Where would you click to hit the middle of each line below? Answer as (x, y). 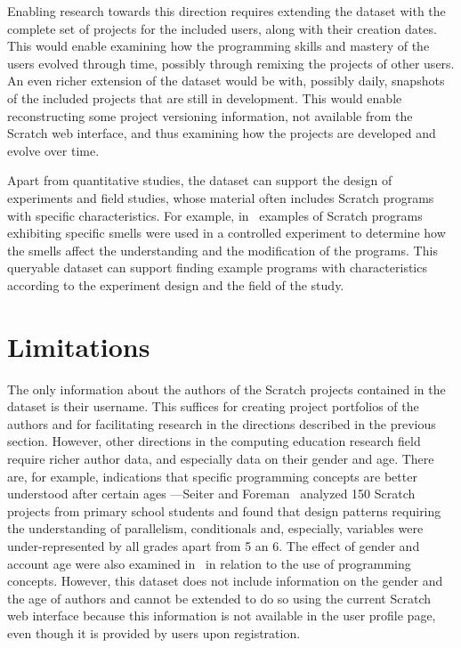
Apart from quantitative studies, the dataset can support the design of (200, 180)
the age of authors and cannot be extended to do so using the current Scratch (219, 598)
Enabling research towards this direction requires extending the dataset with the (226, 11)
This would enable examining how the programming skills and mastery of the (218, 46)
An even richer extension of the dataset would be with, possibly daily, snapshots (226, 81)
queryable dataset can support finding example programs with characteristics (217, 267)
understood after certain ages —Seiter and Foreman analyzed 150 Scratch (211, 494)
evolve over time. (53, 150)
